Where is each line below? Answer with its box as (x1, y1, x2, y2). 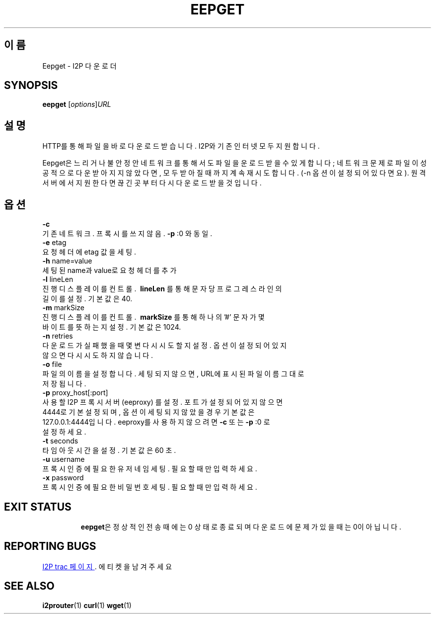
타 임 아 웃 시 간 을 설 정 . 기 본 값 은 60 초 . (42, 446, 176, 455)
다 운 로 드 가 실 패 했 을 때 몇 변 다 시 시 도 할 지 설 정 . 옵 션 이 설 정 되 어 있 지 (42, 341, 287, 350)
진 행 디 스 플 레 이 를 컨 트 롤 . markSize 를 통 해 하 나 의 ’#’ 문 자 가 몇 (42, 313, 265, 322)
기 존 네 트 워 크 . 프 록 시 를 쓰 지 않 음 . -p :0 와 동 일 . (42, 229, 213, 238)
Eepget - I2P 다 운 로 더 (42, 61, 117, 70)
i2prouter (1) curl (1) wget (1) (42, 601, 132, 610)
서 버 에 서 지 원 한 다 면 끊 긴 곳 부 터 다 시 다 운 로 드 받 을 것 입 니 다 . (42, 178, 262, 187)
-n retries (42, 332, 73, 341)
